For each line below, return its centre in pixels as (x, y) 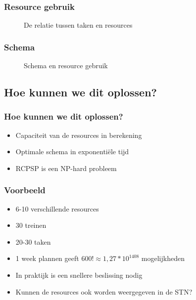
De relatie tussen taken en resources (78, 25)
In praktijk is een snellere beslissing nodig (79, 275)
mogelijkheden (163, 258)
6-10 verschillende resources (57, 208)
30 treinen (31, 225)
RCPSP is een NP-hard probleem (66, 168)
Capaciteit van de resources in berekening (79, 135)
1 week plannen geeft (47, 258)
